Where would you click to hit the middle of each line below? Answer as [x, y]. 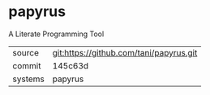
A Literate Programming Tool [56, 34]
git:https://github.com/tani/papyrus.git [125, 52]
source [26, 52]
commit [27, 65]
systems [28, 79]
